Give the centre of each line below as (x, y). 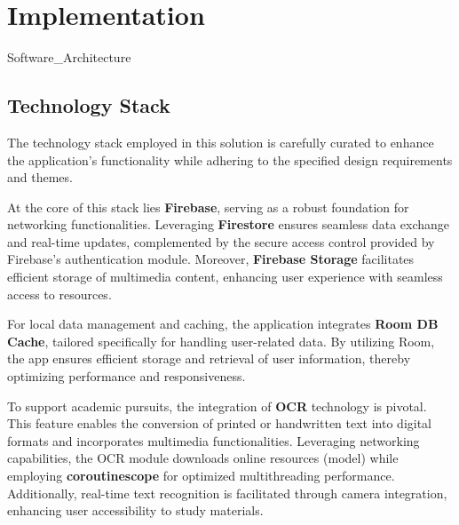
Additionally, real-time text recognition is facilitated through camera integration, (227, 493)
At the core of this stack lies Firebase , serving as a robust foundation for (208, 207)
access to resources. (59, 294)
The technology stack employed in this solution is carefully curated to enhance (221, 142)
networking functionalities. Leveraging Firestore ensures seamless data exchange (229, 224)
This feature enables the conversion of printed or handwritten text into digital (220, 423)
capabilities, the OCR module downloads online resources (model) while (203, 458)
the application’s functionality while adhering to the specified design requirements (230, 159)
